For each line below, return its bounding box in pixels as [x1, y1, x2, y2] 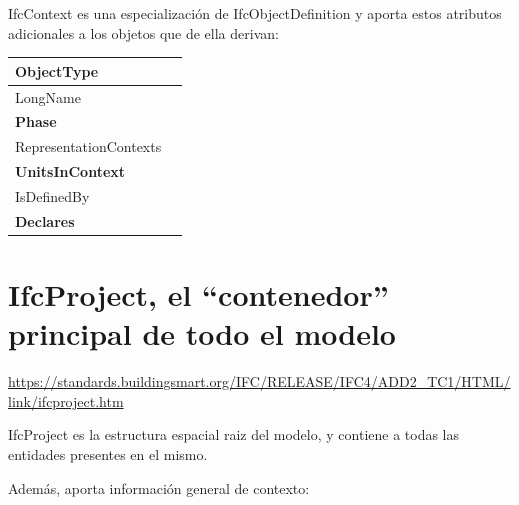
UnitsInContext [15, 161, 126, 182]
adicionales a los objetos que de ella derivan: [8, 22, 279, 43]
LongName [15, 86, 81, 107]
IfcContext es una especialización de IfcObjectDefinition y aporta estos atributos [8, 3, 502, 23]
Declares [15, 210, 75, 231]
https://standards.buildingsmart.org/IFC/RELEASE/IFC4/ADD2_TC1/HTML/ [8, 371, 511, 392]
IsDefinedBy [15, 185, 90, 206]
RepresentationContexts [15, 136, 162, 157]
